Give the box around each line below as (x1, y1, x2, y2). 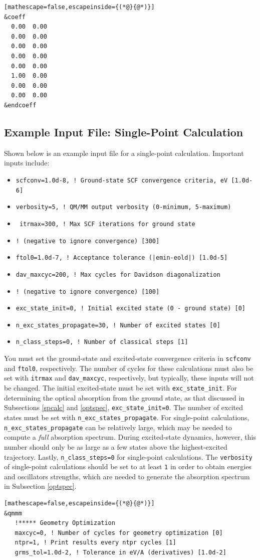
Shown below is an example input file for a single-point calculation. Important (4, 147, 244, 158)
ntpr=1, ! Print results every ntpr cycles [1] (15, 539, 176, 546)
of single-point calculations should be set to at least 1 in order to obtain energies (4, 461, 251, 472)
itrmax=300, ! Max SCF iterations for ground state (19, 220, 195, 228)
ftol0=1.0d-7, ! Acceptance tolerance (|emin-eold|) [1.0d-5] (16, 254, 228, 262)
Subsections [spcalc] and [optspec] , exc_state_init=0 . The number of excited (4, 402, 243, 413)
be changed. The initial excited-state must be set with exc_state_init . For (4, 383, 237, 393)
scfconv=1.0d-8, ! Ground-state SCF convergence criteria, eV (16, 176, 228, 184)
